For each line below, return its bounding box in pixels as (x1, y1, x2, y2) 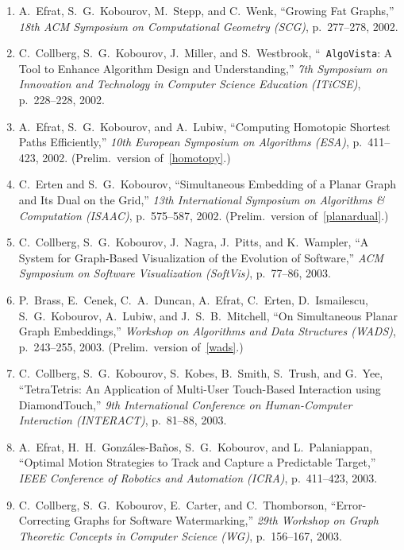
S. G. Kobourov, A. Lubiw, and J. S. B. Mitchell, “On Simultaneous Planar (18, 307, 398, 323)
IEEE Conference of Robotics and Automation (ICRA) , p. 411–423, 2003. (18, 469, 378, 486)
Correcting (18, 512, 71, 529)
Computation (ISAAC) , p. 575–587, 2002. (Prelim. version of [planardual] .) (18, 207, 389, 223)
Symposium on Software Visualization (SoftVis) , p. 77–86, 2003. (18, 265, 331, 281)
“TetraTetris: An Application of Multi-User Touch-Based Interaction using (18, 380, 381, 397)
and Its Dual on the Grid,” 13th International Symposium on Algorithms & (18, 192, 385, 207)
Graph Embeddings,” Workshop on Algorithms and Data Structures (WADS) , (18, 323, 396, 339)
